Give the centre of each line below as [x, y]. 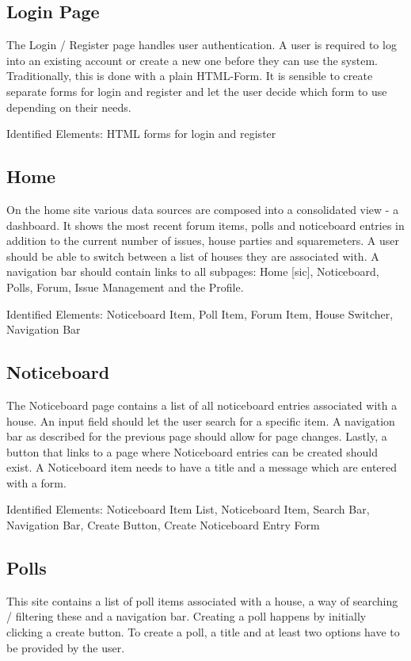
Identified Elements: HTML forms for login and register [141, 134]
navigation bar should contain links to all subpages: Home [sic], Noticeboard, [193, 271]
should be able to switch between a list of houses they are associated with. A [193, 256]
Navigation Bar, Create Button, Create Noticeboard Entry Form [163, 525]
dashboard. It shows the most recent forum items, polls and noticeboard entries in [205, 225]
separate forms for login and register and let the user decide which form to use [197, 91]
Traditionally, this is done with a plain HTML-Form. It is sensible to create [190, 76]
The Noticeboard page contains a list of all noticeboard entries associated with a [202, 405]
